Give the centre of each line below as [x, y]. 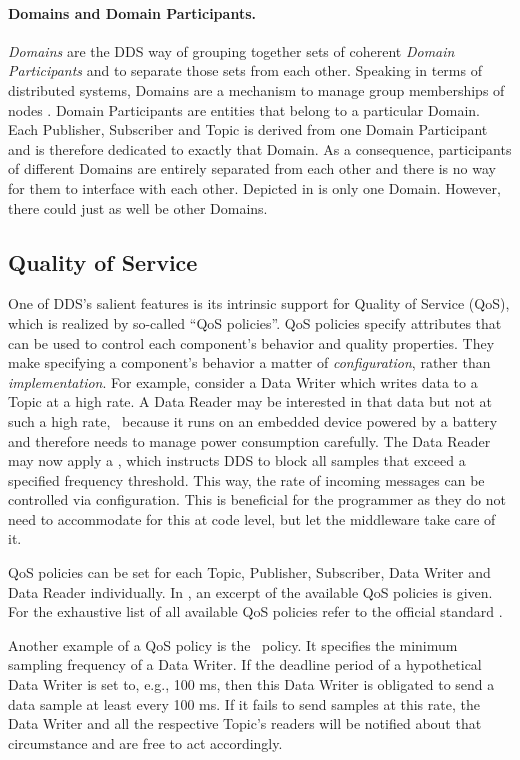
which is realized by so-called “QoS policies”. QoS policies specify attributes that [255, 322]
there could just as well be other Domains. [138, 207]
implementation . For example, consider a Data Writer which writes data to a [243, 381]
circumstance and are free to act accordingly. [145, 742]
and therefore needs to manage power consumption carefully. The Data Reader [249, 440]
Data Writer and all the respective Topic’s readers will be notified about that [245, 723]
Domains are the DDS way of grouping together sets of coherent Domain [231, 50]
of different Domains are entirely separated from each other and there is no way [252, 168]
